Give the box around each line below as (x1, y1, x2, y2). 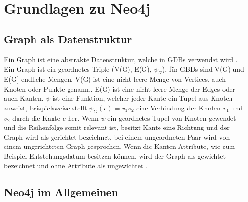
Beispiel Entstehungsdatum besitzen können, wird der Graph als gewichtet (4, 150, 226, 161)
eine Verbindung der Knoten (136, 102, 221, 112)
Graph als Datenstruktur (4, 31, 132, 46)
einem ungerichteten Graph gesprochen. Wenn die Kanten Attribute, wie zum (4, 141, 235, 151)
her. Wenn (68, 112, 99, 123)
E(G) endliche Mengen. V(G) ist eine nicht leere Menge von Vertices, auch (4, 73, 226, 84)
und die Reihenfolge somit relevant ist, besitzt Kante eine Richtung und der (4, 122, 230, 132)
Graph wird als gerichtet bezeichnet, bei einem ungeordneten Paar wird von (4, 131, 230, 142)
